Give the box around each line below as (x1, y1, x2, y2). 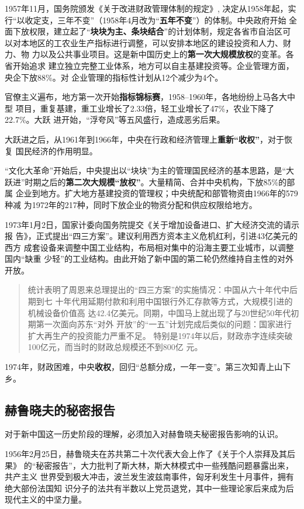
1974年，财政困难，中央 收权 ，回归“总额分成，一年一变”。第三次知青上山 (5, 361, 283, 373)
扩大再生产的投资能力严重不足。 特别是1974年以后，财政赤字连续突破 (27, 329, 293, 341)
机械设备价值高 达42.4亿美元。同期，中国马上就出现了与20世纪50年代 (27, 306, 291, 318)
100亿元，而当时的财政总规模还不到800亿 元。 (27, 341, 203, 353)
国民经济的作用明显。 (15, 144, 98, 157)
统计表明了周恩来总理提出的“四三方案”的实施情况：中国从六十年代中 (27, 283, 290, 296)
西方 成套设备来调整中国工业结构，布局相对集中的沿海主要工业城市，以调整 (5, 241, 294, 253)
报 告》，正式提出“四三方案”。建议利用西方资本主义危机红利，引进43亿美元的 (5, 230, 298, 242)
